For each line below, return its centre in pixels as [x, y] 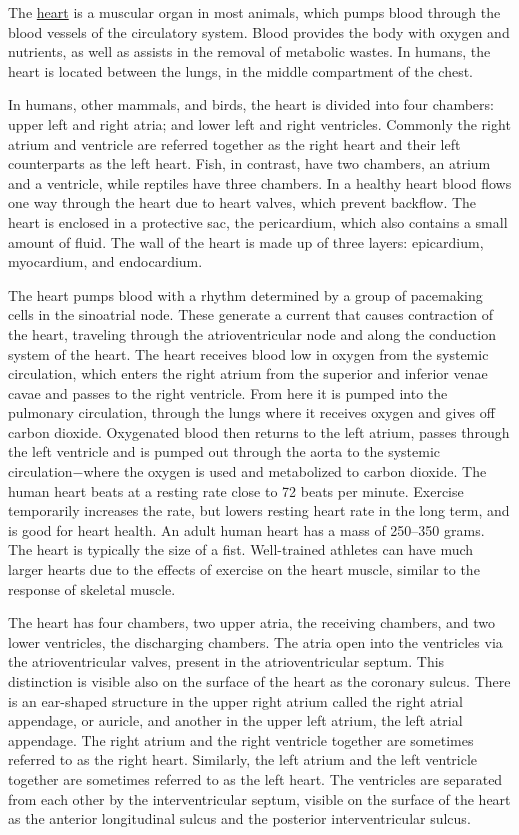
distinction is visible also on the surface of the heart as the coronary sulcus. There [259, 681]
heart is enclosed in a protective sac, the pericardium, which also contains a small [258, 221]
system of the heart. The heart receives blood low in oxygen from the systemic [248, 353]
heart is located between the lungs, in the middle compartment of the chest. [240, 70]
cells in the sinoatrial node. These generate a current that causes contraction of [251, 314]
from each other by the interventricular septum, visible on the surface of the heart [259, 798]
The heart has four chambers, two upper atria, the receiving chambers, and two [251, 622]
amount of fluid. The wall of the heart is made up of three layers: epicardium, [246, 241]
